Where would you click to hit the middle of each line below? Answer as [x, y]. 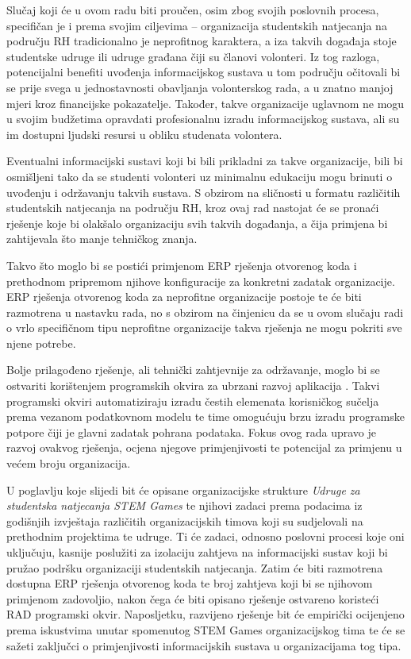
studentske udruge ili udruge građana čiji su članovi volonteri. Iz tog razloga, [193, 56]
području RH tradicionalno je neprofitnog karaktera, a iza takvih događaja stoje [202, 41]
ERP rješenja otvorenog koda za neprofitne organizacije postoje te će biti [184, 297]
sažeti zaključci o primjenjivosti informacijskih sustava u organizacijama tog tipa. [204, 645]
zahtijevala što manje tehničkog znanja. [102, 239]
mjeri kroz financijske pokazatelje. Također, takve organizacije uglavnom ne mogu [205, 103]
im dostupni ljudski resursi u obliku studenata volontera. [144, 134]
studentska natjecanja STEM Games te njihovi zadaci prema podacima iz [184, 505]
